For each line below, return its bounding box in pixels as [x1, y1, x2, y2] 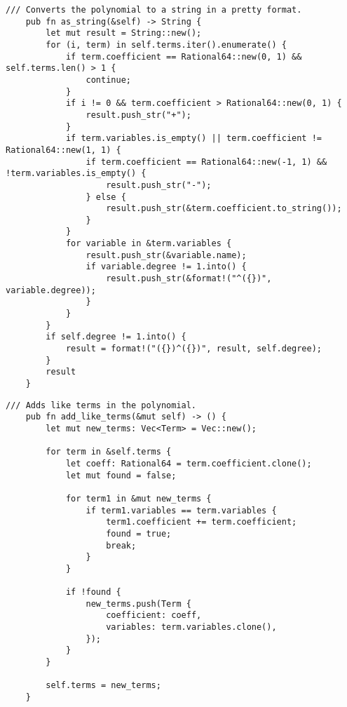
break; [106, 540, 137, 551]
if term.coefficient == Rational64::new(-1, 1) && [86, 156, 327, 167]
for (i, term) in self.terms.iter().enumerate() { [46, 39, 287, 50]
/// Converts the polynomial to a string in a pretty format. [6, 5, 302, 15]
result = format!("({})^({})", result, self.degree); [65, 344, 322, 354]
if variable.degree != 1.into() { [86, 262, 247, 272]
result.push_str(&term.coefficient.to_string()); [106, 203, 342, 214]
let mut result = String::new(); [46, 28, 202, 39]
